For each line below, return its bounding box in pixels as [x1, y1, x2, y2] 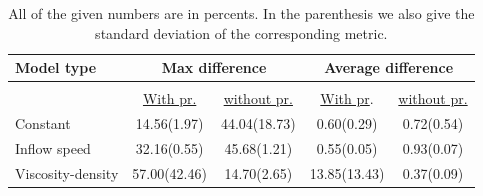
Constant [15, 113, 71, 134]
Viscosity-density [15, 162, 119, 183]
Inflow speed [15, 137, 91, 158]
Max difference [161, 57, 267, 78]
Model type [15, 57, 97, 78]
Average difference [324, 57, 454, 78]
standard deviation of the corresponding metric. [95, 22, 388, 43]
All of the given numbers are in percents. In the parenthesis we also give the [8, 3, 475, 23]
